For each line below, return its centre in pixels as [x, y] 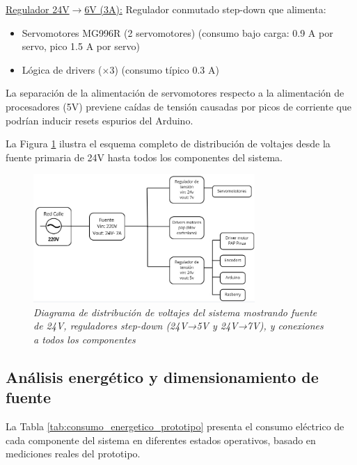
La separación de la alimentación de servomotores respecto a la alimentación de [175, 93]
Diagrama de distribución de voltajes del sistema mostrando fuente [175, 312]
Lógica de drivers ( [62, 69]
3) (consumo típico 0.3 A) [164, 69]
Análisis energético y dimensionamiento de [162, 376]
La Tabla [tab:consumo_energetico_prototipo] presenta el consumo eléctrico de [175, 426]
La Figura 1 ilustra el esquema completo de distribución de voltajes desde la [168, 144]
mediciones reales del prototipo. [73, 454]
